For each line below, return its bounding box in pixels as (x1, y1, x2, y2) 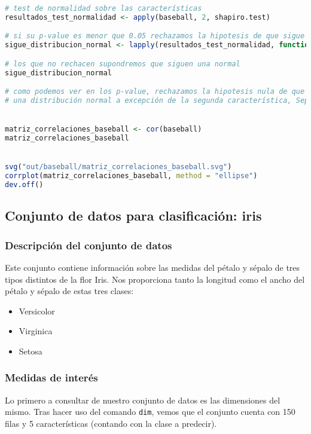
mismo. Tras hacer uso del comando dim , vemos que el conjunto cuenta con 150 (5, 405, 295, 418)
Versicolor (19, 304, 55, 317)
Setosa (19, 344, 42, 357)
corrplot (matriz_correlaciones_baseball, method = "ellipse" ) (5, 172, 258, 181)
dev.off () (5, 181, 44, 190)
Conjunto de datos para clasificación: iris (5, 206, 262, 225)
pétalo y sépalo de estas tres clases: (5, 285, 134, 297)
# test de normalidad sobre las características (5, 4, 202, 13)
